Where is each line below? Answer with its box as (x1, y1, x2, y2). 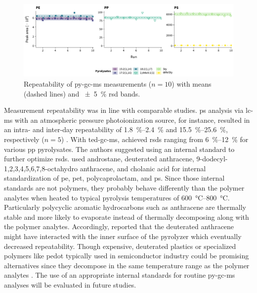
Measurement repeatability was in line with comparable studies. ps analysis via (4, 105, 244, 115)
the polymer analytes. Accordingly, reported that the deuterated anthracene (4, 221, 234, 232)
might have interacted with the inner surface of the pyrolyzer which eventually (4, 231, 242, 241)
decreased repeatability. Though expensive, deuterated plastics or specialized (4, 241, 236, 251)
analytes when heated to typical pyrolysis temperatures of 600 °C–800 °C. (4, 192, 230, 202)
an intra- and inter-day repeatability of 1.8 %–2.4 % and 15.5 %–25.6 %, (4, 124, 228, 135)
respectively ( (4, 134, 44, 144)
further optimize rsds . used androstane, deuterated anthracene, (4, 153, 194, 164)
